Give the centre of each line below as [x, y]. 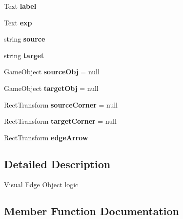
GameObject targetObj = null [51, 88]
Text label [20, 6]
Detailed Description [57, 164]
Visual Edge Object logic [41, 184]
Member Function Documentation [92, 210]
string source [25, 39]
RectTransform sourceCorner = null [61, 104]
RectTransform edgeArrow [46, 137]
